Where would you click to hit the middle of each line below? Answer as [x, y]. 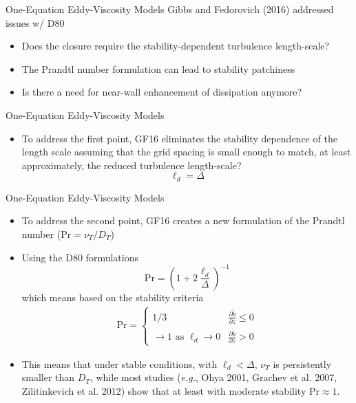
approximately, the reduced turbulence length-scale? [132, 165]
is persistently [302, 363]
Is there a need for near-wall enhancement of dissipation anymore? [162, 92]
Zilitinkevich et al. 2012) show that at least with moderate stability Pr [170, 390]
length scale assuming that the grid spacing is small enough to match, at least [186, 152]
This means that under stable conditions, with [119, 363]
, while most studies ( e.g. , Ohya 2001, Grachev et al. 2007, [213, 377]
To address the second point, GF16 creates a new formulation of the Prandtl [183, 220]
